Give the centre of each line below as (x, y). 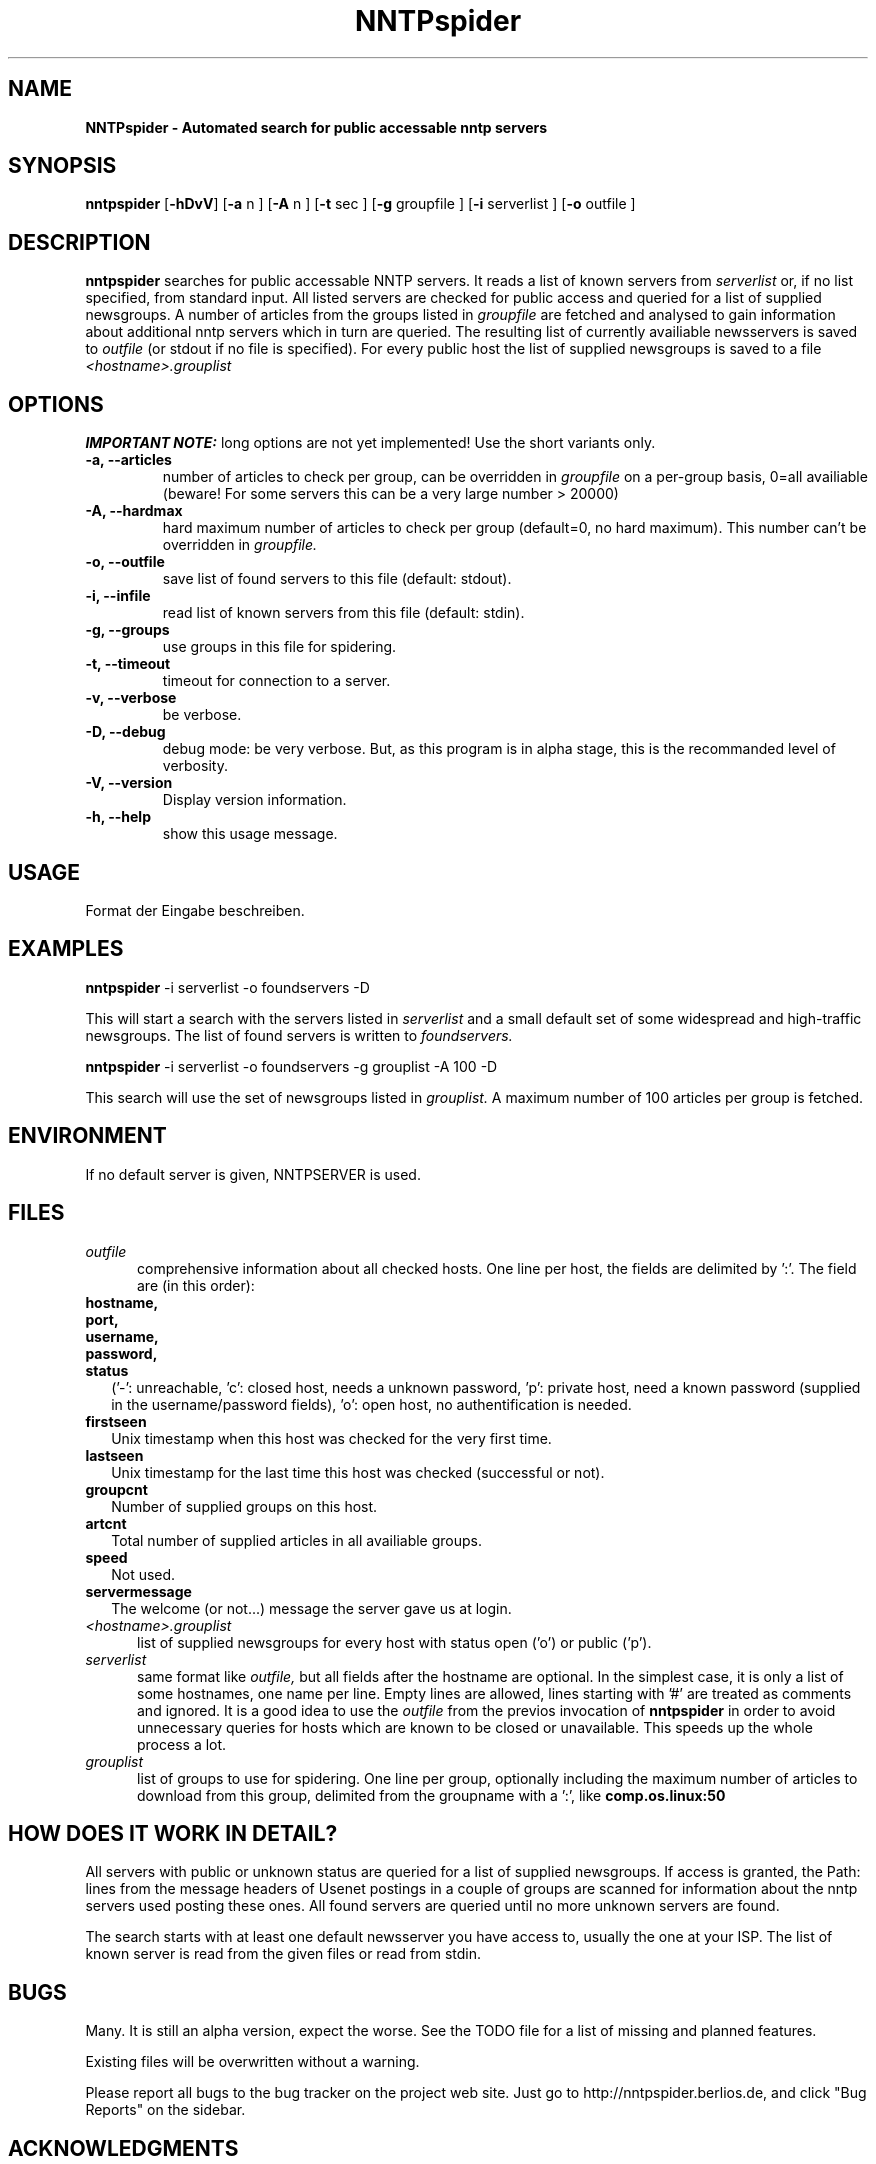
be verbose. (202, 715)
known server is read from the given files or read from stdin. (283, 1954)
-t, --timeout (128, 664)
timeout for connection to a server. (276, 681)
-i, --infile (118, 596)
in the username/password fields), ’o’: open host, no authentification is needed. (371, 1404)
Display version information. (254, 800)
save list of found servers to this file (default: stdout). (337, 579)
